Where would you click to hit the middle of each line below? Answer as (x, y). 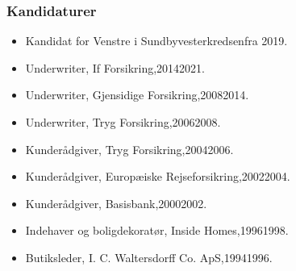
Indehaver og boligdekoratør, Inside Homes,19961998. (157, 230)
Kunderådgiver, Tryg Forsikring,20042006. (129, 149)
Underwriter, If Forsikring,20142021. (115, 67)
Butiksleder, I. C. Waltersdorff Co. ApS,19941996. (149, 257)
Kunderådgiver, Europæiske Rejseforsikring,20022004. (158, 176)
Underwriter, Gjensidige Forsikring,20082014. (137, 95)
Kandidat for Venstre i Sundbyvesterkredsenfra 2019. (156, 41)
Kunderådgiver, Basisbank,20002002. (116, 203)
